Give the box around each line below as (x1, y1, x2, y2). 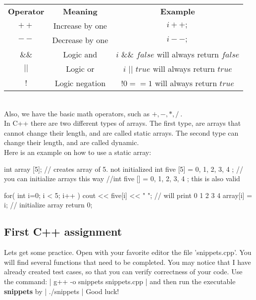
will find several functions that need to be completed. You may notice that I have (4, 256, 251, 267)
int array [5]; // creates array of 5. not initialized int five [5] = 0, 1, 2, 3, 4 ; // (4, 163, 243, 174)
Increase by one (53, 20, 107, 31)
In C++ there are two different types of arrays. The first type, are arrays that (4, 118, 241, 128)
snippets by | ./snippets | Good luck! (4, 286, 119, 296)
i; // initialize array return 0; (4, 200, 93, 210)
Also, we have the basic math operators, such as (4, 108, 150, 118)
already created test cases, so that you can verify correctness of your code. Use (4, 266, 243, 277)
